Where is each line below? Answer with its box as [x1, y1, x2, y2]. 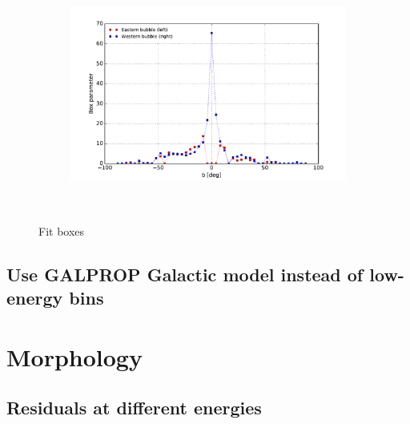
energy [6, 285, 63, 309]
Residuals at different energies [6, 395, 262, 420]
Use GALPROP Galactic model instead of [6, 261, 364, 286]
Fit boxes [38, 222, 85, 239]
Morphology [6, 340, 143, 373]
